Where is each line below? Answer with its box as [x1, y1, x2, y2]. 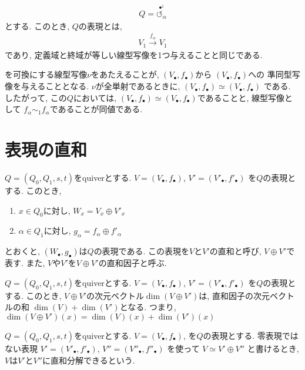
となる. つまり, [119, 301, 176, 313]
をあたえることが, [91, 68, 159, 80]
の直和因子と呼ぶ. [98, 257, 167, 269]
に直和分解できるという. [42, 354, 135, 366]
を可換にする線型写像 [5, 68, 88, 80]
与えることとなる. [21, 80, 89, 92]
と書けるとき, [247, 342, 299, 354]
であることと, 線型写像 [197, 91, 285, 103]
